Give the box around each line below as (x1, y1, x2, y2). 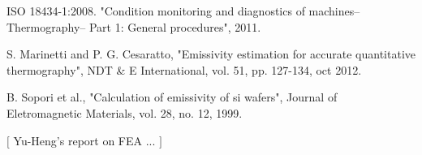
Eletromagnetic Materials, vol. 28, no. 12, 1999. (6, 104, 243, 121)
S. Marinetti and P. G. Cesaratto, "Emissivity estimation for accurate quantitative (6, 45, 416, 62)
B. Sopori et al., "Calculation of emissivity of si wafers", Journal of (6, 88, 338, 105)
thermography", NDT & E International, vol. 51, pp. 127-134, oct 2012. (6, 61, 362, 78)
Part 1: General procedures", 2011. (88, 18, 261, 35)
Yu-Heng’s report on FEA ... (13, 131, 156, 149)
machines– (308, 2, 360, 19)
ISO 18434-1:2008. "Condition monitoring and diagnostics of (6, 2, 305, 19)
